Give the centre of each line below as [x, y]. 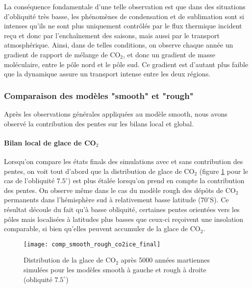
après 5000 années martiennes [165, 260]
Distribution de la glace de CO [70, 260]
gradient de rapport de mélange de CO [62, 54]
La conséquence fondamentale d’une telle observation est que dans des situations [125, 6]
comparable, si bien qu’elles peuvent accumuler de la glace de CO [102, 228]
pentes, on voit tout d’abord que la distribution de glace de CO [99, 171]
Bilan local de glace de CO [50, 142]
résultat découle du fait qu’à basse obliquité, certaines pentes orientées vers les [122, 209]
